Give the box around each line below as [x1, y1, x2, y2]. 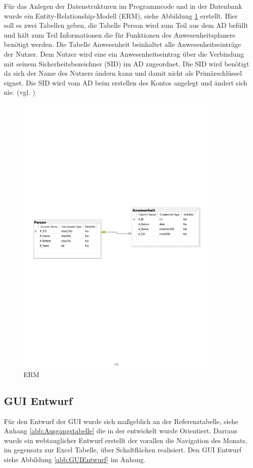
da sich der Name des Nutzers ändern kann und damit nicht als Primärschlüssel [4, 68, 242, 78]
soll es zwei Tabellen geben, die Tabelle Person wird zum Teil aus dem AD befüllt [4, 20, 248, 30]
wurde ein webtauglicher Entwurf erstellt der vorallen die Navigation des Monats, [4, 435, 247, 445]
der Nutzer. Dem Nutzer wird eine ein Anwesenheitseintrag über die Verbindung [4, 48, 244, 59]
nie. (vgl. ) [4, 87, 36, 97]
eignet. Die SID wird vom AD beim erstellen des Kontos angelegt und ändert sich [4, 77, 248, 87]
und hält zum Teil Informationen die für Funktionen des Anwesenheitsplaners [4, 29, 235, 40]
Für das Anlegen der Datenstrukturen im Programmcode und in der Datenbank [4, 1, 242, 11]
